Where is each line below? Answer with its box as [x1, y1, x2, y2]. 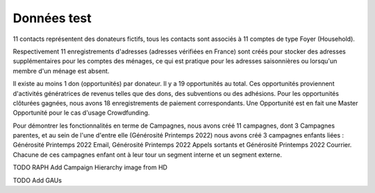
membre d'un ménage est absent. [12, 67, 110, 75]
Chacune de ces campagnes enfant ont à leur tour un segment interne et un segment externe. [12, 150, 283, 159]
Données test [12, 10, 92, 26]
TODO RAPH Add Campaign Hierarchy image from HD [12, 163, 168, 171]
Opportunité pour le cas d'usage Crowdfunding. [12, 108, 150, 117]
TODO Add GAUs [12, 176, 62, 184]
